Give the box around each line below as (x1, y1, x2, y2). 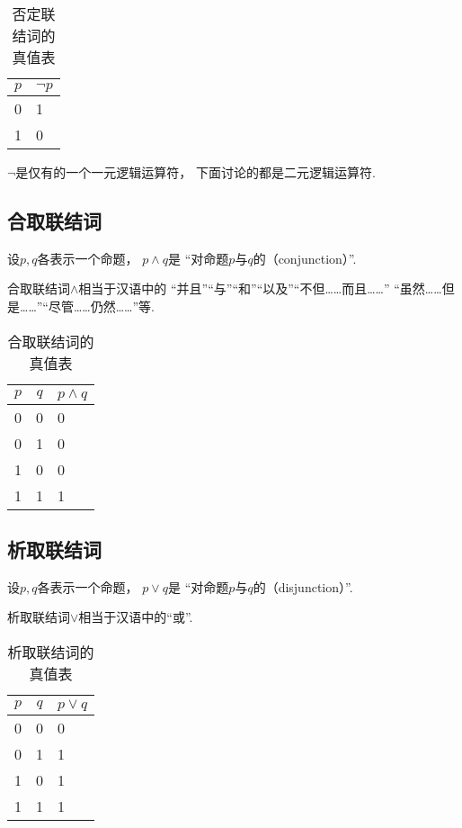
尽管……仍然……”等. (48, 296, 155, 315)
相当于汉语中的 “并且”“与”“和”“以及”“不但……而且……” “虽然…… (78, 279, 442, 298)
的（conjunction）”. (253, 248, 357, 267)
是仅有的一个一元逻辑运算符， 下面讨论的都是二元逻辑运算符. (15, 163, 376, 181)
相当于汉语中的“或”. (78, 607, 193, 626)
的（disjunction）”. (253, 577, 353, 596)
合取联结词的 (7, 330, 94, 352)
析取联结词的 (7, 641, 94, 662)
